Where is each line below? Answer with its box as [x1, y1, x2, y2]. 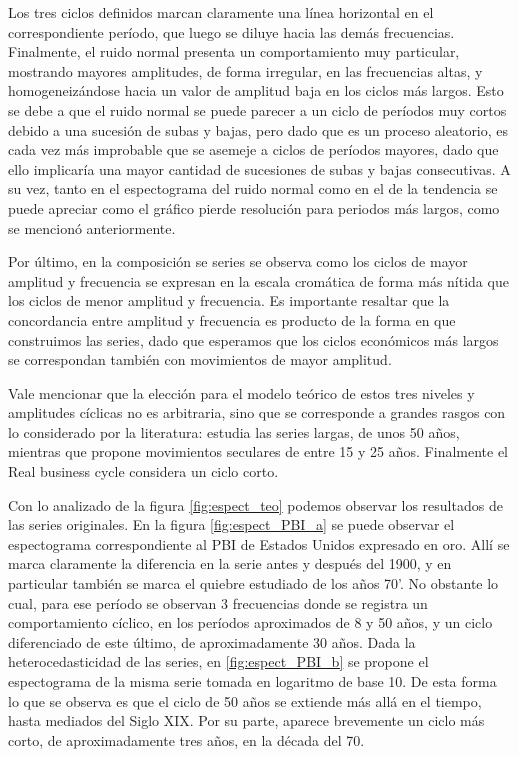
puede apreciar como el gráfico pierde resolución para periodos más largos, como [8, 197, 500, 218]
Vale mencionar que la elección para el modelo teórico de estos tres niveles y [8, 382, 475, 403]
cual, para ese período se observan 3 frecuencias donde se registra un [8, 592, 428, 613]
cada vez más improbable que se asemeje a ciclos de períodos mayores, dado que [8, 139, 499, 160]
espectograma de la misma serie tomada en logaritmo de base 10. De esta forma [8, 671, 497, 691]
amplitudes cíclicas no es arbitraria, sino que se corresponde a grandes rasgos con [8, 402, 506, 423]
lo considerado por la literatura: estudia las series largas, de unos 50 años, [8, 421, 460, 442]
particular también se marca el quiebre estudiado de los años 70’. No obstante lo [8, 573, 499, 594]
